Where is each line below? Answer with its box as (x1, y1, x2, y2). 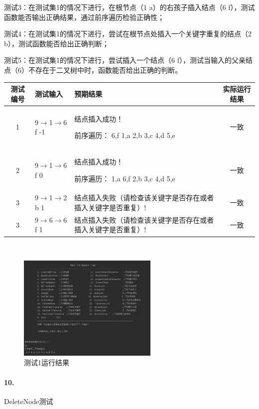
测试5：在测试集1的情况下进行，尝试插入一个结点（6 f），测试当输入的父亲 (4, 55, 246, 65)
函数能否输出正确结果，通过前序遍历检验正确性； (4, 11, 164, 22)
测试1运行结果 (24, 357, 69, 368)
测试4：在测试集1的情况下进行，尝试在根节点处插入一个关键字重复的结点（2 (4, 28, 252, 39)
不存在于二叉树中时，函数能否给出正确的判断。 (28, 64, 182, 75)
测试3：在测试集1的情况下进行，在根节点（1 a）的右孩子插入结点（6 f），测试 (4, 2, 255, 12)
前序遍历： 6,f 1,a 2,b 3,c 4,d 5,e (74, 130, 175, 140)
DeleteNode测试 (4, 396, 53, 406)
